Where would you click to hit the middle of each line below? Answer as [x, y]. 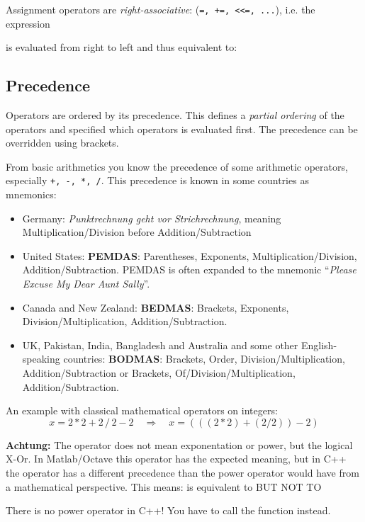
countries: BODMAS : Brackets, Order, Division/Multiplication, [204, 359]
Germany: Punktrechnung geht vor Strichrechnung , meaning [152, 218]
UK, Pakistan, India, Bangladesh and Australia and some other [160, 345]
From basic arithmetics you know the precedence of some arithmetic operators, [177, 166]
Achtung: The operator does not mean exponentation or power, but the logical [179, 444]
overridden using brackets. [62, 143]
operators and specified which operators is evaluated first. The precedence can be [182, 129]
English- [319, 345]
